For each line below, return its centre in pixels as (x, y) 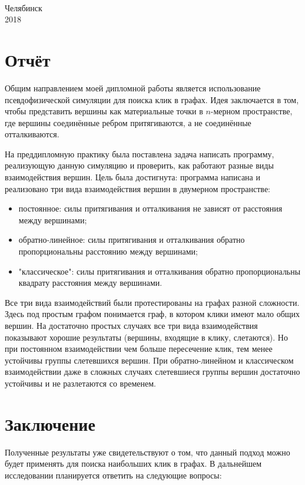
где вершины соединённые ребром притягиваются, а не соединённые (128, 122)
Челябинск (24, 7)
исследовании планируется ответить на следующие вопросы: (113, 475)
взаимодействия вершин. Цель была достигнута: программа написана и (132, 177)
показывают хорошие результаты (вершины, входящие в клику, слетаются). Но (146, 337)
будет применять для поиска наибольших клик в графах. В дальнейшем (133, 463)
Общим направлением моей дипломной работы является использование (133, 88)
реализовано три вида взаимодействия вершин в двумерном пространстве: (138, 188)
